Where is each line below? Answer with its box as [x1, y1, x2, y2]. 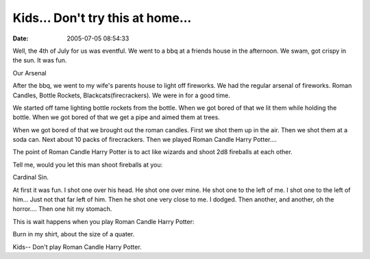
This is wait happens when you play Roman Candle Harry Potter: [12, 217, 195, 225]
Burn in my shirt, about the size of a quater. [12, 230, 135, 238]
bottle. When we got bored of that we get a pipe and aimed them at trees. [12, 113, 221, 121]
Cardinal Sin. [12, 173, 49, 182]
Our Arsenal [12, 69, 47, 77]
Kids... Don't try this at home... [12, 10, 192, 25]
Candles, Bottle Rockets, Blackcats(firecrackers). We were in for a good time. [12, 91, 231, 99]
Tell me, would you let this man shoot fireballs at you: [12, 160, 163, 169]
